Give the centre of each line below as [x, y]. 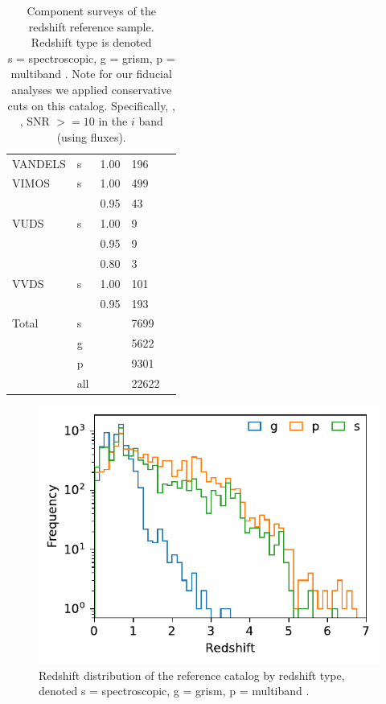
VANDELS [39, 163]
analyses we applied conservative [92, 89]
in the [113, 121]
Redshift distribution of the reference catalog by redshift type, [192, 675]
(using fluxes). [91, 136]
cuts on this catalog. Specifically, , [91, 105]
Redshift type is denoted [91, 42]
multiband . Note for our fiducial [91, 74]
